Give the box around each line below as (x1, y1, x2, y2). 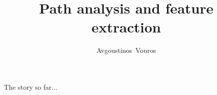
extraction (91, 17, 161, 37)
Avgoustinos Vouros (96, 45, 156, 55)
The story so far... (4, 81, 57, 92)
